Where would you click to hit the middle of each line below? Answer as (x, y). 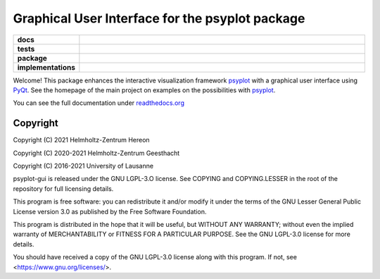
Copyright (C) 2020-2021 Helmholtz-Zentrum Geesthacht (96, 153)
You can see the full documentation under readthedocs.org (99, 103)
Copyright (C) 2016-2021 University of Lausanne (83, 166)
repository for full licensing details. (63, 188)
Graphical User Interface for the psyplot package (159, 18)
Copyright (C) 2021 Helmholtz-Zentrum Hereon (82, 140)
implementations (46, 67)
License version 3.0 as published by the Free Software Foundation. (110, 211)
